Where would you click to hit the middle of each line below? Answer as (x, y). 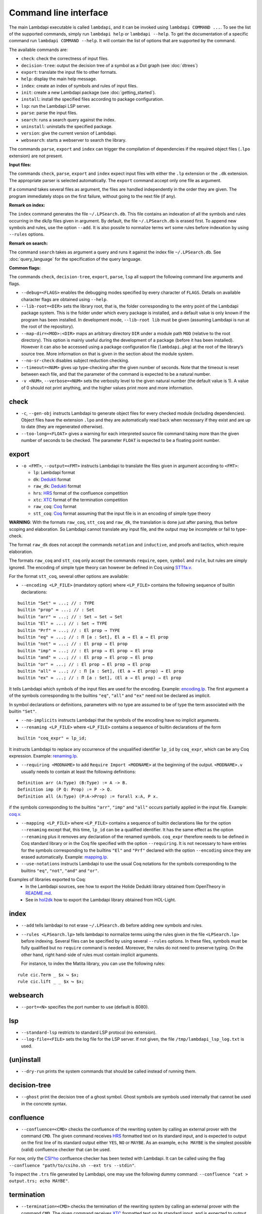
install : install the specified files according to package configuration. (92, 99)
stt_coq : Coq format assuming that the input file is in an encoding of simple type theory (122, 513)
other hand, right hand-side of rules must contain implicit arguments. (90, 955)
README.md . (39, 893)
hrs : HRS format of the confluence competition (81, 493)
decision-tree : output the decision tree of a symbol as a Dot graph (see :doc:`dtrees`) (110, 65)
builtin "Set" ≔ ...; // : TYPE (56, 603)
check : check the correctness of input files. (65, 59)
